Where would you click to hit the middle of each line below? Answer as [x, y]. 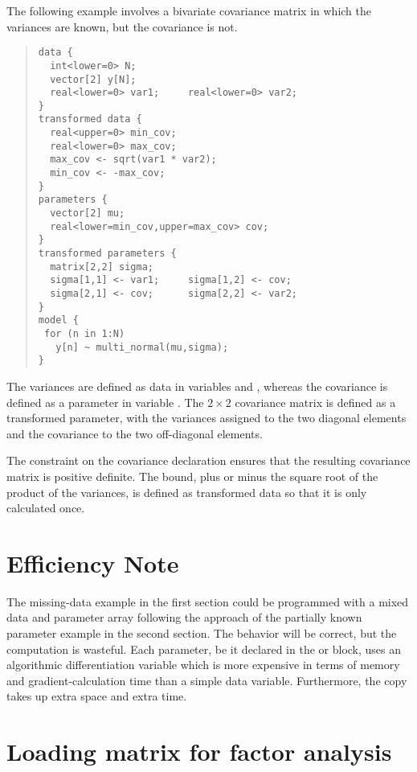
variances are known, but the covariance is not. [122, 26]
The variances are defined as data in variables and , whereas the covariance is [197, 386]
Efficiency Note [93, 563]
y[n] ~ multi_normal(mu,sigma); [142, 347]
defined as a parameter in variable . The [105, 402]
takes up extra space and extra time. [97, 696]
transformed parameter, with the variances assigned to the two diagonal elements [206, 418]
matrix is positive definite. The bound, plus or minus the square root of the [192, 476]
